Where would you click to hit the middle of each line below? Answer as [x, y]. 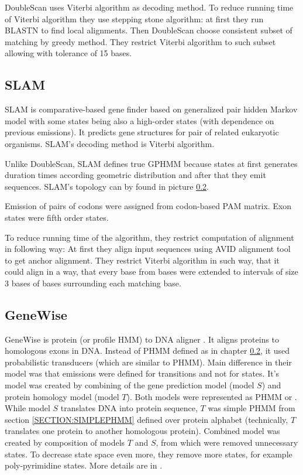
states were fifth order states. [57, 217]
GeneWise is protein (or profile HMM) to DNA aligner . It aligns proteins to [142, 339]
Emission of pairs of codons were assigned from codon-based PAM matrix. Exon [148, 206]
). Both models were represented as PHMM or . [212, 396]
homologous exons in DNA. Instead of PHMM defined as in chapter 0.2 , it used [147, 351]
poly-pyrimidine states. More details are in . [84, 465]
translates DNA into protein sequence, [129, 408]
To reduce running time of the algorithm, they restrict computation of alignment [149, 237]
